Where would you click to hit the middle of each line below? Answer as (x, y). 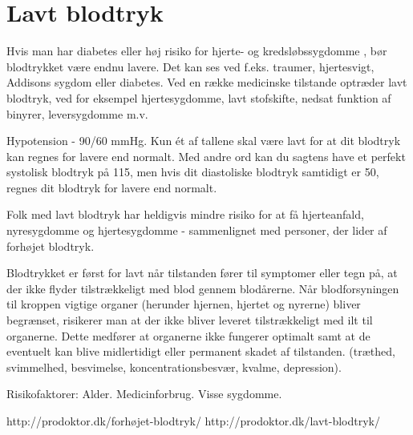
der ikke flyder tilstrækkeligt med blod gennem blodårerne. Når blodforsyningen (203, 288)
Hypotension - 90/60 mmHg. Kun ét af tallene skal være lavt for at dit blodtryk (204, 141)
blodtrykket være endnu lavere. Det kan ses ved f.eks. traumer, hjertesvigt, (190, 66)
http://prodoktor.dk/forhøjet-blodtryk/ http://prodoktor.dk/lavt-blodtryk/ (193, 421)
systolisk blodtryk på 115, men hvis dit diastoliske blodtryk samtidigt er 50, (193, 172)
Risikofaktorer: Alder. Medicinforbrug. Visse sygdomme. (144, 394)
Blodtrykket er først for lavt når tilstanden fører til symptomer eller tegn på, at (202, 273)
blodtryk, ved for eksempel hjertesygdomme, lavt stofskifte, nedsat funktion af (199, 97)
